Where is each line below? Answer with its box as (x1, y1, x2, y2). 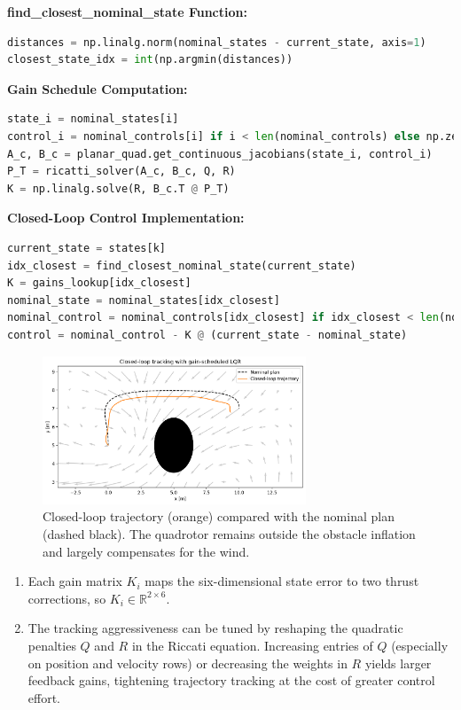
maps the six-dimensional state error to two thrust (145, 572, 419, 590)
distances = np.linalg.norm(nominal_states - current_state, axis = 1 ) (7, 35, 426, 49)
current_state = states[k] (7, 241, 166, 254)
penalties (27, 636, 76, 655)
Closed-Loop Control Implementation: (7, 208, 245, 227)
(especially (391, 636, 449, 655)
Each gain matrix (27, 572, 122, 590)
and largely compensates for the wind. (43, 542, 250, 560)
